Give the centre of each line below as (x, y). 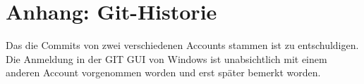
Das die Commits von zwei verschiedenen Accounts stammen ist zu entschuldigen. (182, 45)
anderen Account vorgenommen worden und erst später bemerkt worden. (163, 72)
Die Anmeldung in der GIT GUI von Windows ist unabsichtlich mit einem (166, 58)
